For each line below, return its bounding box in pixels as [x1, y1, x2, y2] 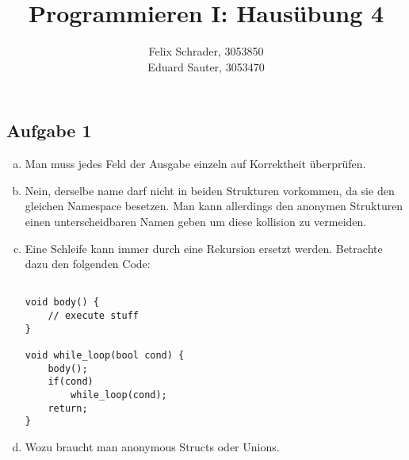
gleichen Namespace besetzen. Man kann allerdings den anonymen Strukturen [25, 197, 403, 214]
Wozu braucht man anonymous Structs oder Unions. [25, 438, 280, 454]
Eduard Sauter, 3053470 [147, 58, 265, 75]
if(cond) [48, 376, 94, 388]
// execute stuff [48, 310, 139, 321]
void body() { [25, 297, 99, 309]
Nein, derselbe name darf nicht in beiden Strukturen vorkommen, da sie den [25, 182, 395, 198]
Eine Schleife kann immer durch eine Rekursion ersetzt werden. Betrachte [25, 240, 383, 256]
